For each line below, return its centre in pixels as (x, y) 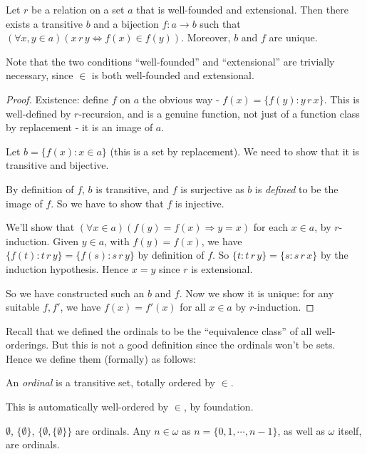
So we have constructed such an (75, 293)
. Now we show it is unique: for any (257, 293)
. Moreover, (206, 37)
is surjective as (212, 189)
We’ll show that (40, 227)
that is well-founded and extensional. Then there (242, 9)
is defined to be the (297, 189)
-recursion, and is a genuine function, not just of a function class (219, 113)
